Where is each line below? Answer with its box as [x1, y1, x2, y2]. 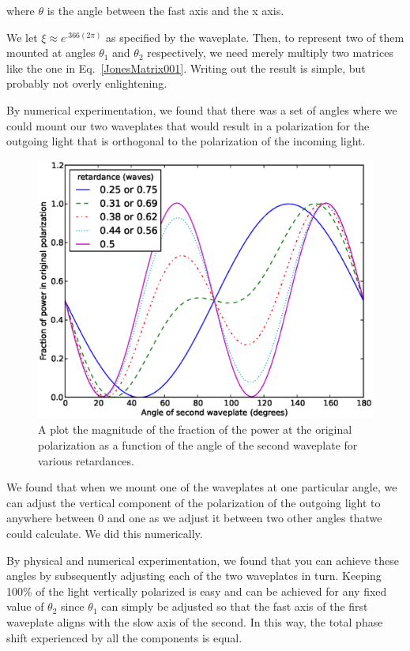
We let [6, 28, 38, 45]
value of [6, 598, 44, 615]
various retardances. [38, 452, 134, 468]
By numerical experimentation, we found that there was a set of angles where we [6, 101, 397, 118]
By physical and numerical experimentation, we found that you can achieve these [6, 551, 400, 568]
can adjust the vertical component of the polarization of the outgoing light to [6, 494, 381, 510]
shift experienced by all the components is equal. [6, 629, 243, 645]
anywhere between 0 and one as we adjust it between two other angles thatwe [6, 510, 382, 526]
